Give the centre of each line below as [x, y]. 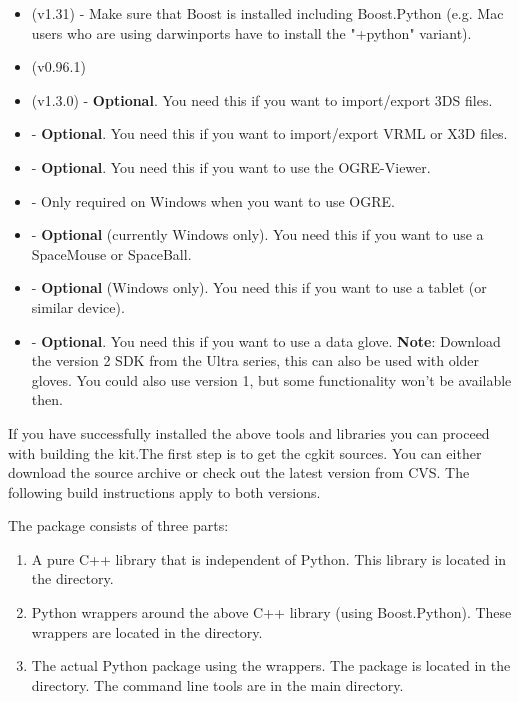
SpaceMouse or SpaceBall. [111, 253]
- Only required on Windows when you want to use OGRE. [213, 200]
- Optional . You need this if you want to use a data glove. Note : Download [266, 340]
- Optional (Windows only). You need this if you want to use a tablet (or [259, 287]
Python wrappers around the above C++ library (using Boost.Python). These [271, 612]
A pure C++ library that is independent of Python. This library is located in [269, 558]
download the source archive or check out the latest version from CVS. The [239, 472]
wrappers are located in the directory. [147, 631]
